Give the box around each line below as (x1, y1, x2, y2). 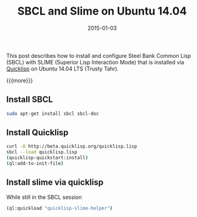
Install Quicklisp (6, 128, 69, 138)
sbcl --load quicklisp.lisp (6, 149, 78, 156)
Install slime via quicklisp (6, 177, 104, 188)
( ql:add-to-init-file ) (6, 160, 64, 167)
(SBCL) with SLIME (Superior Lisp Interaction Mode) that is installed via (6, 58, 184, 66)
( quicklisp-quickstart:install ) (6, 155, 88, 161)
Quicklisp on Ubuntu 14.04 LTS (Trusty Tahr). (6, 65, 119, 72)
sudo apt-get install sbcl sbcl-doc (6, 111, 99, 117)
